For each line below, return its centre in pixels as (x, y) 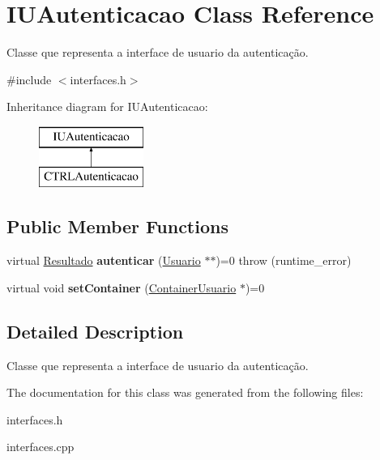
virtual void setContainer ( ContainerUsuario (122, 287)
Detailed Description (95, 331)
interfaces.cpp (41, 447)
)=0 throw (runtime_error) (284, 260)
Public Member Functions (117, 226)
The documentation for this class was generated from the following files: (185, 392)
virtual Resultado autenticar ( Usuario (104, 260)
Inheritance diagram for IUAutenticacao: (107, 106)
